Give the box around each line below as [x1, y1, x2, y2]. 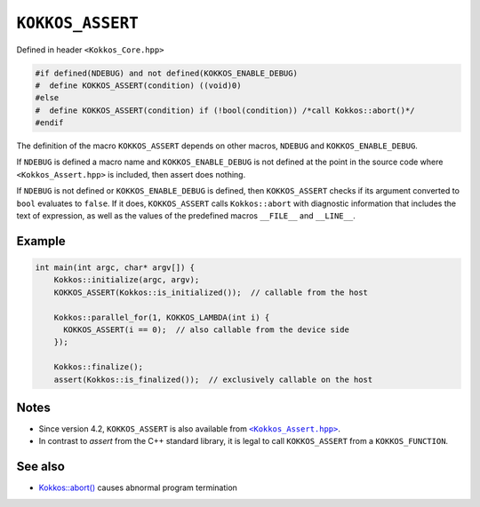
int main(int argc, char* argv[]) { [35, 263, 196, 273]
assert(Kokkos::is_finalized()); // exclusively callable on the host [53, 374, 373, 384]
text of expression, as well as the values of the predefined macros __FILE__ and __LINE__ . [16, 210, 356, 221]
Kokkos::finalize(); [53, 362, 144, 372]
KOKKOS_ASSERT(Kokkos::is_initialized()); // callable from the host [53, 287, 369, 297]
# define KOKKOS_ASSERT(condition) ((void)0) [35, 80, 242, 91]
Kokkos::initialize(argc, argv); [53, 275, 200, 285]
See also [16, 459, 66, 474]
